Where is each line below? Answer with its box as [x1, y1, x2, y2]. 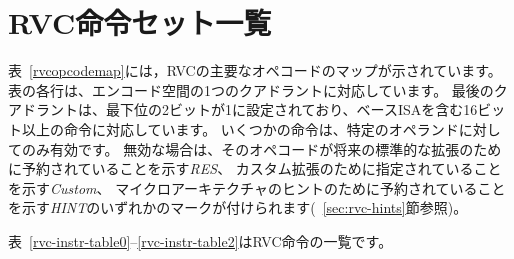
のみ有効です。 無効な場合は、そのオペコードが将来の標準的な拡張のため [21, 138, 502, 159]
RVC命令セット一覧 [8, 2, 272, 43]
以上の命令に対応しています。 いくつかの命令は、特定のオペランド [21, 118, 459, 139]
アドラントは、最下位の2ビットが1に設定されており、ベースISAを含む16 [8, 99, 478, 120]
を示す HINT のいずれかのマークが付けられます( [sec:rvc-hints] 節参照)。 [8, 197, 468, 218]
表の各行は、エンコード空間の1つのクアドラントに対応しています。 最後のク [8, 79, 508, 100]
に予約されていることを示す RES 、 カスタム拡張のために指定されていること [8, 158, 502, 179]
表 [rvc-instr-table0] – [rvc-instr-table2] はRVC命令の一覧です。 [8, 230, 393, 251]
